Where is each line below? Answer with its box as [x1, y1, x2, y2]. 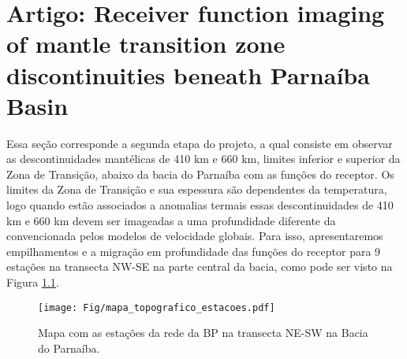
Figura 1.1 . [6, 274, 59, 291]
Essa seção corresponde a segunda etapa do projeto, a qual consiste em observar [6, 135, 393, 151]
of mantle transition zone [6, 28, 286, 60]
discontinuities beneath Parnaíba [6, 58, 370, 91]
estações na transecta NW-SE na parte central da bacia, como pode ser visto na [6, 258, 393, 275]
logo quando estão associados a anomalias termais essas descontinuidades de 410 [6, 197, 394, 213]
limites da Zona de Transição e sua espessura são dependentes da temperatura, [6, 181, 387, 198]
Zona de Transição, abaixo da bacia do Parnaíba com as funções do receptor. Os [6, 165, 394, 182]
